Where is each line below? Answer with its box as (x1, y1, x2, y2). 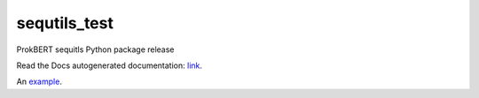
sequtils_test (16, 13, 114, 33)
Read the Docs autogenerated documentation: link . (16, 60, 203, 71)
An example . (16, 76, 62, 87)
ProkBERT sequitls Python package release (16, 44, 175, 55)
